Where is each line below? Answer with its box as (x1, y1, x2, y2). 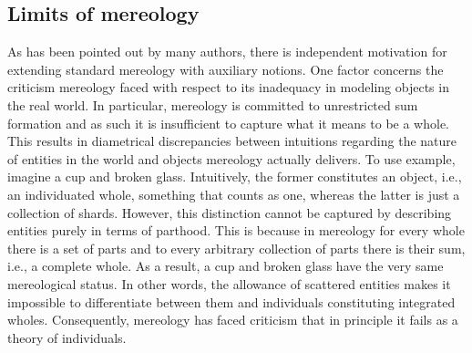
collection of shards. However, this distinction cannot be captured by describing (7, 202, 452, 222)
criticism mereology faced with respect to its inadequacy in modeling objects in (7, 78, 449, 97)
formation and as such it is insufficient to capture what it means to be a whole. (7, 113, 449, 132)
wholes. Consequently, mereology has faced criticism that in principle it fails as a (7, 310, 458, 329)
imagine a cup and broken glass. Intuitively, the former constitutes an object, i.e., (7, 167, 462, 186)
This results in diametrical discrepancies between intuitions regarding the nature (7, 131, 457, 151)
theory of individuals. (7, 327, 127, 347)
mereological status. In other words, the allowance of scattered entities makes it (7, 274, 451, 293)
